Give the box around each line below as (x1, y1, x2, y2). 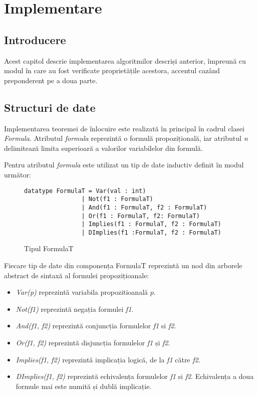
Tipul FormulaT (24, 243, 74, 254)
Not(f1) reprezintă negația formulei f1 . (16, 303, 134, 314)
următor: (4, 169, 31, 179)
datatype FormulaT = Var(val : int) (24, 187, 146, 194)
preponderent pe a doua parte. (4, 75, 98, 85)
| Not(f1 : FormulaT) (81, 195, 153, 203)
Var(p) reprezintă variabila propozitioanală (16, 287, 148, 297)
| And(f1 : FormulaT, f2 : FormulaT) (81, 204, 207, 211)
